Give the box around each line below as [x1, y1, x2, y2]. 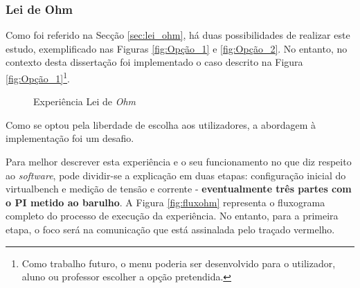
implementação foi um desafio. [6, 131, 134, 145]
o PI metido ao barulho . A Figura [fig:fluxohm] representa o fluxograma [6, 195, 325, 209]
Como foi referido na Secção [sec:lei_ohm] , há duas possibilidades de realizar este [6, 28, 350, 42]
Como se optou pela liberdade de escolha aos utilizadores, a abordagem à [6, 117, 316, 132]
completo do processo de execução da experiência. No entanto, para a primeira [6, 208, 339, 223]
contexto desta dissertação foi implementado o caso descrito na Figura [6, 55, 303, 69]
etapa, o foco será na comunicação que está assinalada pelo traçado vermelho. [6, 222, 335, 236]
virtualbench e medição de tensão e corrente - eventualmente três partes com [6, 181, 352, 196]
